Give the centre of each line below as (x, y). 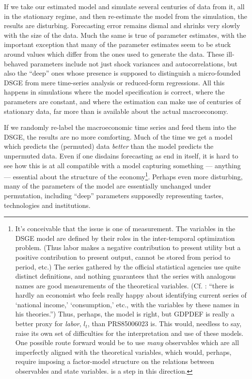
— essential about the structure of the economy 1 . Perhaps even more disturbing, (123, 176)
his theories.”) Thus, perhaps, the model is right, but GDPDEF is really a (125, 314)
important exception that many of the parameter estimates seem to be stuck (118, 44)
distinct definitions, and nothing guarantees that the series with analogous (126, 276)
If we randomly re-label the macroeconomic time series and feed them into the (120, 127)
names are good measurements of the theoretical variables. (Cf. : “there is (125, 285)
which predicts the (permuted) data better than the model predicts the (109, 146)
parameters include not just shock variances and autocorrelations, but (134, 63)
